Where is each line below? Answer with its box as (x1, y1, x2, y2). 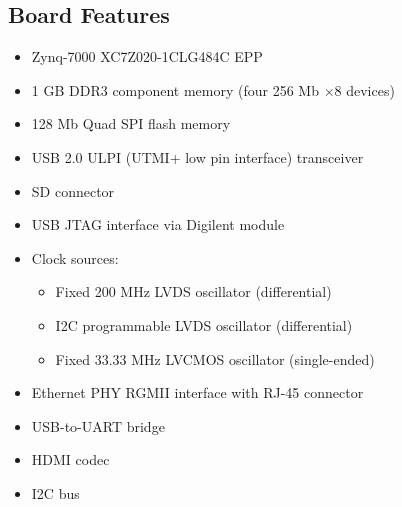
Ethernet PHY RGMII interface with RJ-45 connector (31, 382, 364, 403)
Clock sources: (31, 247, 119, 268)
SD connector (31, 180, 115, 201)
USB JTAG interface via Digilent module (31, 214, 285, 235)
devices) (346, 79, 395, 100)
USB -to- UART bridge (31, 415, 165, 436)
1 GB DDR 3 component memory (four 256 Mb (31, 79, 319, 100)
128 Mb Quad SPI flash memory (31, 113, 231, 134)
